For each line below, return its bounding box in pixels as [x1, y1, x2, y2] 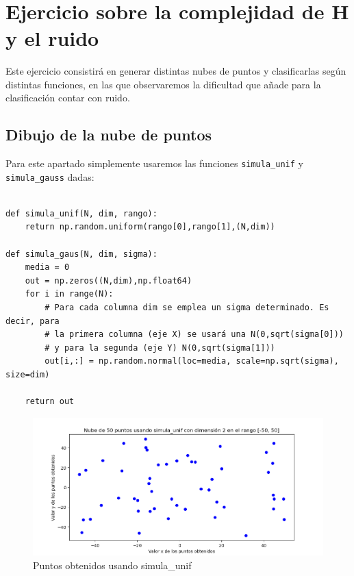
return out [25, 397, 75, 407]
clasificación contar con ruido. [5, 90, 130, 105]
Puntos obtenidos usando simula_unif [33, 558, 192, 572]
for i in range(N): [25, 289, 114, 299]
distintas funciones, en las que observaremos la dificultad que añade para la [5, 77, 321, 91]
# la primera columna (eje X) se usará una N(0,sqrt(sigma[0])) [45, 329, 344, 340]
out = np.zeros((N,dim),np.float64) [25, 275, 192, 286]
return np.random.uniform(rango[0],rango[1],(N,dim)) [25, 222, 275, 232]
